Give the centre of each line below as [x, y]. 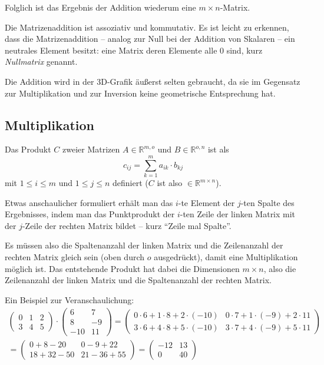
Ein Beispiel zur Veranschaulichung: [70, 299]
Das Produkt [28, 149]
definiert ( [130, 183]
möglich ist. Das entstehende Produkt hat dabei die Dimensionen [122, 268]
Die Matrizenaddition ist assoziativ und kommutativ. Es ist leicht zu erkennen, [147, 27]
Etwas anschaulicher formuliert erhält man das [89, 202]
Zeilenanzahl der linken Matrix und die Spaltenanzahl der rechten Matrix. [138, 280]
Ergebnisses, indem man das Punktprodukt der [90, 214]
